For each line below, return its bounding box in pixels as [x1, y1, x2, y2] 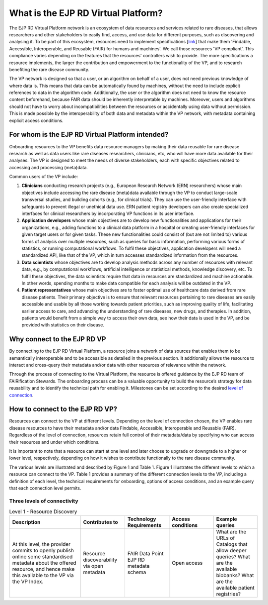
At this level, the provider [12, 541, 70, 548]
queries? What [216, 553, 250, 560]
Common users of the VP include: [9, 174, 78, 180]
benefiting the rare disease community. [9, 66, 89, 72]
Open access [172, 560, 203, 567]
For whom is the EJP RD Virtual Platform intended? [9, 130, 169, 139]
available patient [216, 585, 255, 592]
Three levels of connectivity [9, 498, 79, 504]
